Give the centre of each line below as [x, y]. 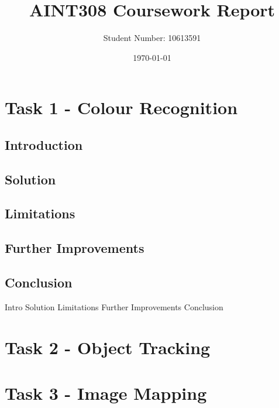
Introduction [44, 144]
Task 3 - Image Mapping [106, 392]
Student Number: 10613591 [152, 38]
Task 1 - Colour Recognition [121, 107]
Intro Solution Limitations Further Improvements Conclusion [114, 306]
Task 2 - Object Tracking [108, 347]
